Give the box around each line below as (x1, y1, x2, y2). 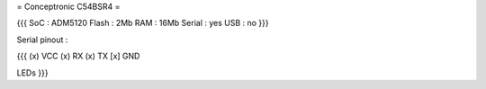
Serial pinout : (16, 34, 68, 45)
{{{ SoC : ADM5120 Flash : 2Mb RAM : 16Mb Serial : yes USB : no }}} (16, 18, 269, 29)
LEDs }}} (16, 67, 49, 78)
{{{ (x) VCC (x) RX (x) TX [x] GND (16, 50, 140, 62)
